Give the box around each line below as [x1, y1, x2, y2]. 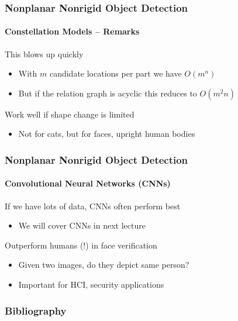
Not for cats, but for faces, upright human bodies [18, 127, 195, 140]
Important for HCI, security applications [18, 278, 164, 291]
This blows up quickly [5, 47, 84, 60]
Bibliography [5, 303, 67, 317]
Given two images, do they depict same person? [18, 258, 189, 271]
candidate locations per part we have [49, 67, 182, 80]
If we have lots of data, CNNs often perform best [5, 199, 181, 212]
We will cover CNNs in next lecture [18, 219, 146, 232]
